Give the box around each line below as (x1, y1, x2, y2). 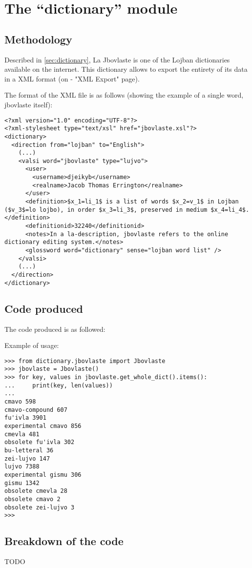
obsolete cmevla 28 (4, 487, 67, 495)
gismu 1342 (4, 479, 40, 487)
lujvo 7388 (4, 463, 40, 470)
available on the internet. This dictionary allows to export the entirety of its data (4, 64, 248, 74)
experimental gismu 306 (4, 471, 82, 478)
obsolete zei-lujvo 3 (4, 504, 75, 511)
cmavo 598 (4, 398, 36, 405)
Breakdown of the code (4, 533, 124, 548)
